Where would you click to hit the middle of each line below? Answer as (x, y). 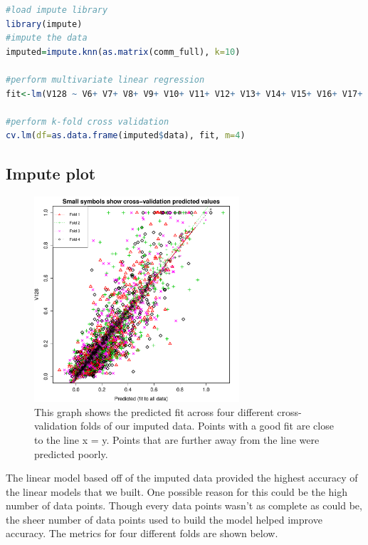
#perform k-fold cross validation (88, 121)
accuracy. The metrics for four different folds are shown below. (142, 533)
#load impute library (57, 10)
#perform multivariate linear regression (105, 79)
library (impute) (44, 24)
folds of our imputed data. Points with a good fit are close (207, 426)
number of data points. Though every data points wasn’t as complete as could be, (184, 505)
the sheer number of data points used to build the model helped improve (164, 519)
